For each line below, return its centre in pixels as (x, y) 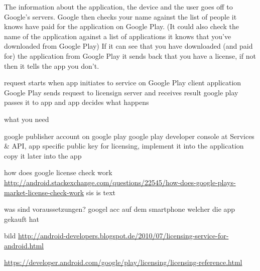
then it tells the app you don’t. (52, 65)
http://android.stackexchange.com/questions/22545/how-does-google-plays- (120, 182)
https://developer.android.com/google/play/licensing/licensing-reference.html (123, 262)
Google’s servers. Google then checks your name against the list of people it (120, 16)
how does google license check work (58, 172)
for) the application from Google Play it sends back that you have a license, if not (130, 55)
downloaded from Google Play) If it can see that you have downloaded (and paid (128, 46)
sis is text (101, 192)
